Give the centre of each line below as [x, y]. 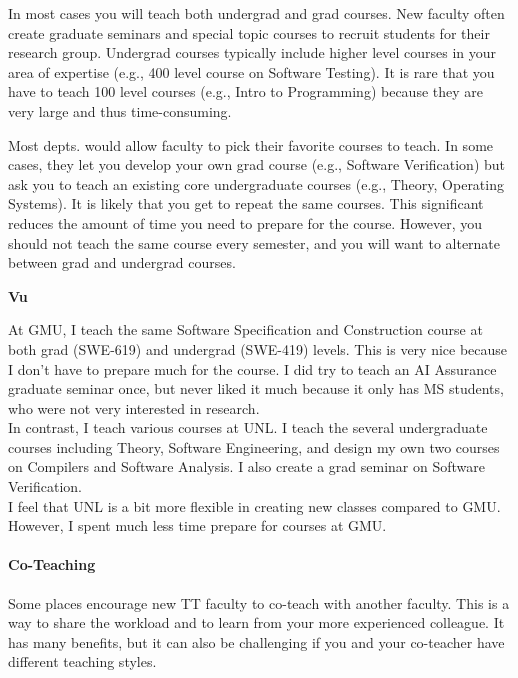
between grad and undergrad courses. [122, 262]
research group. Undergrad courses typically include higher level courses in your [252, 52]
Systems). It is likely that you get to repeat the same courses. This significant [246, 203]
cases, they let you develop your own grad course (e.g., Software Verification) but [257, 164]
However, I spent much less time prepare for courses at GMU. [197, 525]
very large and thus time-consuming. [120, 110]
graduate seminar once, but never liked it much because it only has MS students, [256, 388]
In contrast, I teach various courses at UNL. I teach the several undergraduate [248, 427]
